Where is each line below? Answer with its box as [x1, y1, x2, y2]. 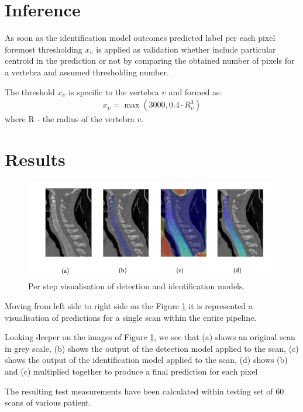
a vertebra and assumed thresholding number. [5, 65, 169, 78]
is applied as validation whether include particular [96, 43, 276, 55]
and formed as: [168, 85, 222, 98]
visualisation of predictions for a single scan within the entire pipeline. [5, 311, 257, 323]
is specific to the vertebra [68, 85, 159, 98]
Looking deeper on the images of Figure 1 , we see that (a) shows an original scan [5, 331, 295, 343]
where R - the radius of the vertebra [5, 113, 135, 125]
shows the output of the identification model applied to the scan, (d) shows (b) [5, 354, 288, 366]
